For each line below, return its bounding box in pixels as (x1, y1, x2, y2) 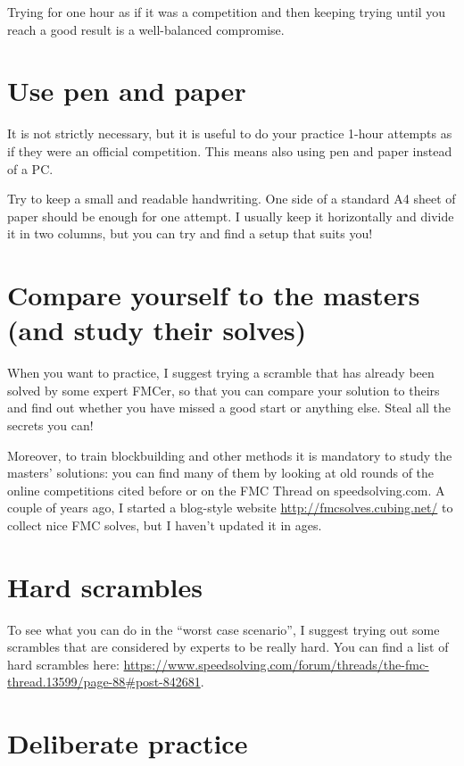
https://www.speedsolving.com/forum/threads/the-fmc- (123, 654, 429, 673)
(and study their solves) (7, 312, 307, 348)
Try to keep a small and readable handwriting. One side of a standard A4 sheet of (7, 189, 456, 208)
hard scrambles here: (7, 654, 120, 673)
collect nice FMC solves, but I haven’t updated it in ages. (7, 515, 322, 534)
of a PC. (7, 159, 54, 178)
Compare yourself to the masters (7, 277, 420, 313)
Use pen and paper (7, 72, 246, 109)
